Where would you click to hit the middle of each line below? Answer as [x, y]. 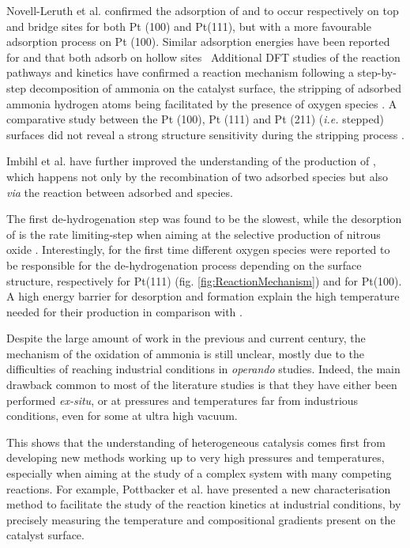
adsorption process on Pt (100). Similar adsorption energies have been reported [198, 42]
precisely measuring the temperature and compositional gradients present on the [201, 519]
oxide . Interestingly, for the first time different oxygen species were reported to [198, 249]
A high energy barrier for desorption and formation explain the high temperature [203, 296]
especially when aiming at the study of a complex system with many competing [199, 473]
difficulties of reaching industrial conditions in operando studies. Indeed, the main [203, 369]
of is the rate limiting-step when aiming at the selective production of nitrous [194, 234]
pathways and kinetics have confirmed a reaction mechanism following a [181, 72]
